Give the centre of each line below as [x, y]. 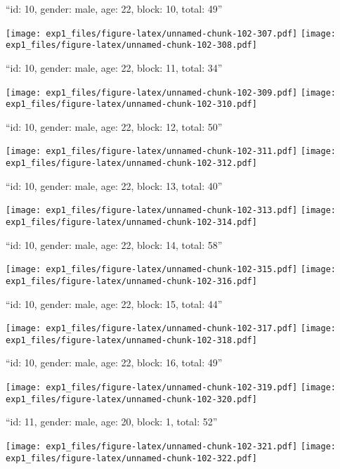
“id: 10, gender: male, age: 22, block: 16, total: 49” [114, 362]
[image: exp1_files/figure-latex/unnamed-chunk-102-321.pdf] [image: [171, 446]
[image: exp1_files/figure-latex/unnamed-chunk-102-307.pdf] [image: [171, 33]
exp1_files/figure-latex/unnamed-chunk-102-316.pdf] [131, 281]
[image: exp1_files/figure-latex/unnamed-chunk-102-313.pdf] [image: [171, 211]
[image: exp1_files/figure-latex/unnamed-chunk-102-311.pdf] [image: [171, 152]
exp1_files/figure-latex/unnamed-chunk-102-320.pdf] [131, 399]
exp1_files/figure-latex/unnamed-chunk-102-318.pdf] [131, 340]
